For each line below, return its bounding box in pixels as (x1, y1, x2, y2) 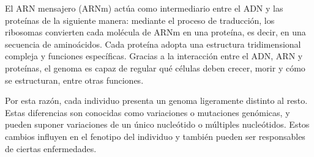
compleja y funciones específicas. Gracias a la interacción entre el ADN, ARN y (5, 49, 303, 62)
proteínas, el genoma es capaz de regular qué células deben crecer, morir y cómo (5, 61, 305, 74)
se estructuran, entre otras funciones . (5, 73, 144, 86)
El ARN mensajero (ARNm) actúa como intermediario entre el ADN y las (5, 2, 283, 14)
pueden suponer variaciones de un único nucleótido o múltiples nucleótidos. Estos (5, 118, 310, 131)
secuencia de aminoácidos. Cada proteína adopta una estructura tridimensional (5, 37, 301, 50)
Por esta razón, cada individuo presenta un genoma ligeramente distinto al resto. (5, 94, 308, 107)
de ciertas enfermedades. (5, 142, 97, 155)
